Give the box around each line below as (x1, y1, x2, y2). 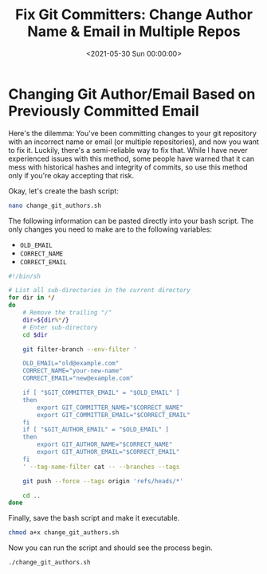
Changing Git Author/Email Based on (8, 85, 256, 103)
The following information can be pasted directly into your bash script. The (8, 216, 253, 225)
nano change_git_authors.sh (8, 201, 102, 209)
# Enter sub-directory (22, 323, 98, 331)
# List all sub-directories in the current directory (8, 287, 191, 295)
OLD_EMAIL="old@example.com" (22, 360, 120, 368)
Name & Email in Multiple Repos (27, 22, 241, 41)
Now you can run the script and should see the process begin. (8, 543, 213, 553)
